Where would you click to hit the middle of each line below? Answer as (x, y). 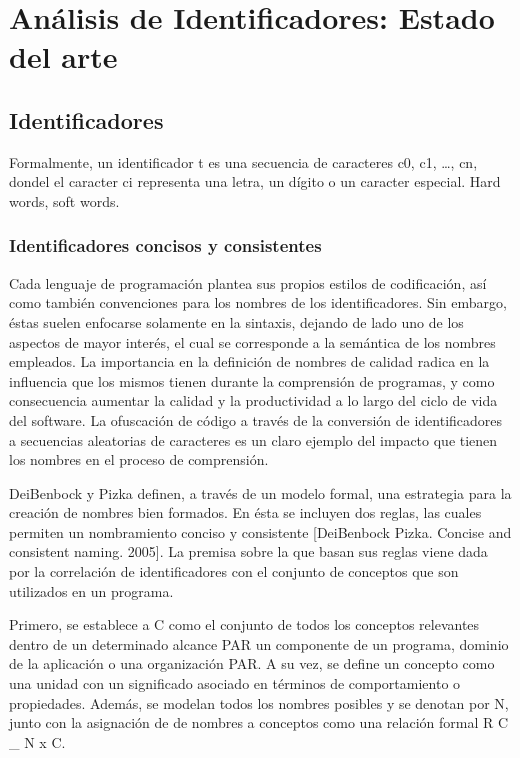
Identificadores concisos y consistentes (165, 245)
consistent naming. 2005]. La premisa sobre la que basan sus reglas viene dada (248, 551)
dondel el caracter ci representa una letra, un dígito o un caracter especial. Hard (255, 181)
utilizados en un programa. (91, 590)
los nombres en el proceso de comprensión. (139, 459)
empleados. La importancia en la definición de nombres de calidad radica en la (249, 361)
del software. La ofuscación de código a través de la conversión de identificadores (256, 419)
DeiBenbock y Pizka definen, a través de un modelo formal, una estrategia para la (260, 492)
